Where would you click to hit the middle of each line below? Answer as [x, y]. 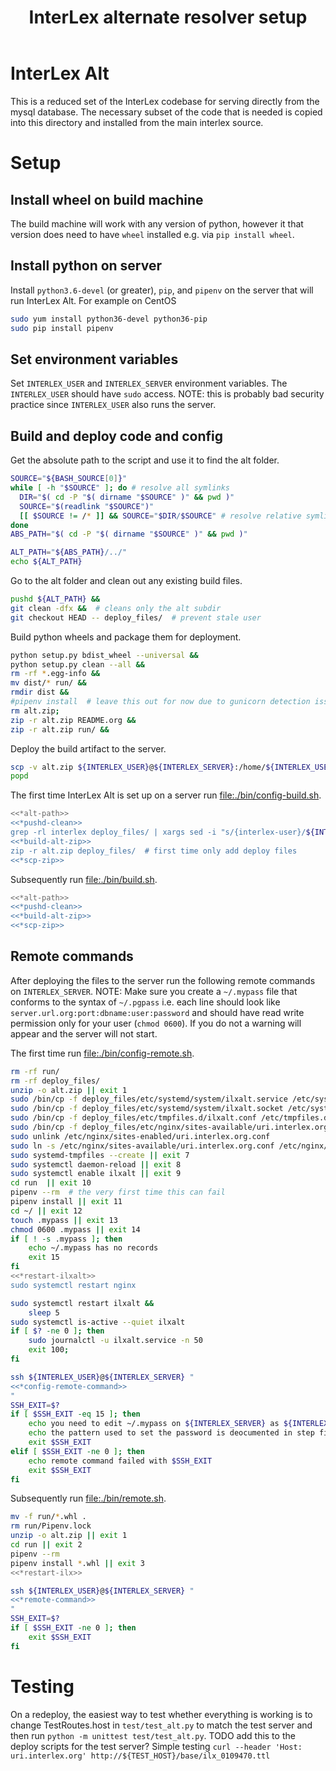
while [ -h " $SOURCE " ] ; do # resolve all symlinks [120, 488]
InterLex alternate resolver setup [168, 17]
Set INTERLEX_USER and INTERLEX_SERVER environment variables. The [149, 383]
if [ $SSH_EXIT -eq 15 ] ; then [75, 1414]
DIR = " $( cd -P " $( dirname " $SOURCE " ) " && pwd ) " [127, 497]
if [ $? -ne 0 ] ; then [57, 1331]
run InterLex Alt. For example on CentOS [93, 300]
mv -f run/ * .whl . [48, 1517]
